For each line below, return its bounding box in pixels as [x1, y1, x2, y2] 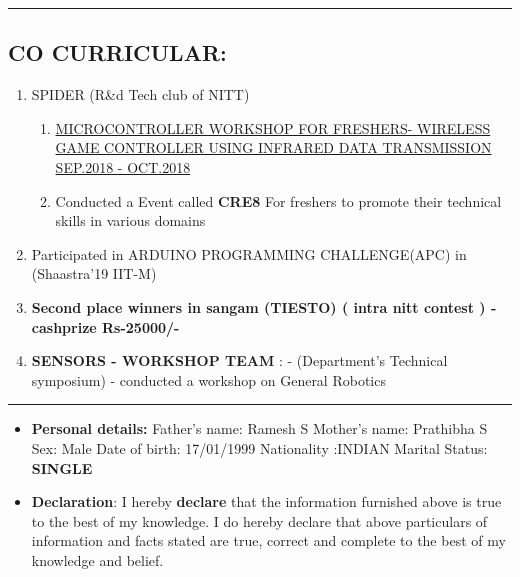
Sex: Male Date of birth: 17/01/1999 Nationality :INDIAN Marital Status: [31, 437, 488, 458]
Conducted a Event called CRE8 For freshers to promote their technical [55, 190, 502, 211]
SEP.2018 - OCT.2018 [55, 156, 191, 177]
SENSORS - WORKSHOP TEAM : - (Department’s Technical [31, 350, 448, 371]
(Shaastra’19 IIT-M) [31, 263, 157, 284]
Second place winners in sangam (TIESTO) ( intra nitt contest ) [31, 296, 486, 317]
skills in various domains [55, 210, 206, 231]
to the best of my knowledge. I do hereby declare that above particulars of [31, 510, 488, 531]
